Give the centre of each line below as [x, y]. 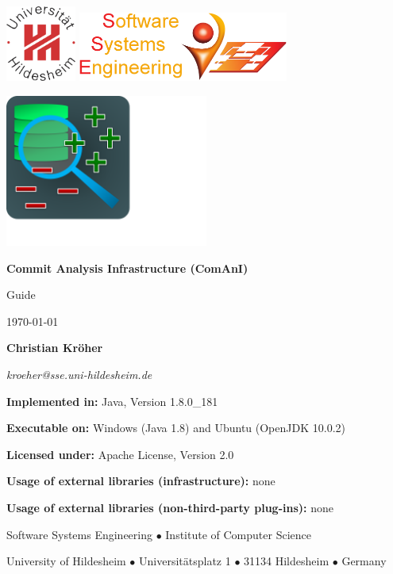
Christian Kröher [55, 348]
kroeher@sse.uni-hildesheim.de [79, 375]
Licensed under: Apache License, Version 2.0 [120, 454]
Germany [364, 561]
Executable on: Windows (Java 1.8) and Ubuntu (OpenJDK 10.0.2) [176, 428]
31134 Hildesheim [287, 561]
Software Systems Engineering [79, 534]
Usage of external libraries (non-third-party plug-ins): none [170, 507]
